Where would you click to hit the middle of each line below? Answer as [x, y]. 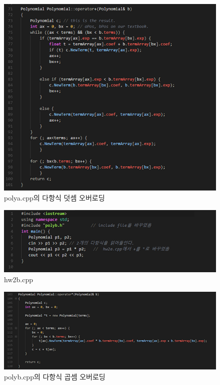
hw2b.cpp [18, 279]
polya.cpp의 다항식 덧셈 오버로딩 [54, 198]
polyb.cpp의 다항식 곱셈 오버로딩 [55, 376]
